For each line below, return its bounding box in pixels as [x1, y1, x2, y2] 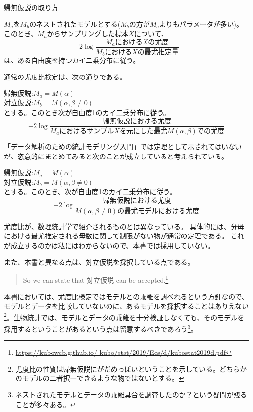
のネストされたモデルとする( [29, 19, 121, 29]
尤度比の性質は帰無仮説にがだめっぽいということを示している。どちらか [15, 363, 247, 373]
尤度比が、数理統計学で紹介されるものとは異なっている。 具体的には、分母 [4, 221, 244, 231]
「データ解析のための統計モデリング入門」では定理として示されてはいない [4, 141, 242, 152]
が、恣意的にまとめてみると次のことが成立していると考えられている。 [4, 151, 228, 161]
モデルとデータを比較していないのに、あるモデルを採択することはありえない [4, 301, 249, 311]
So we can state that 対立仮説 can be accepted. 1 [23, 274, 169, 285]
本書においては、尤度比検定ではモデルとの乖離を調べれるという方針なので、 [4, 291, 249, 301]
